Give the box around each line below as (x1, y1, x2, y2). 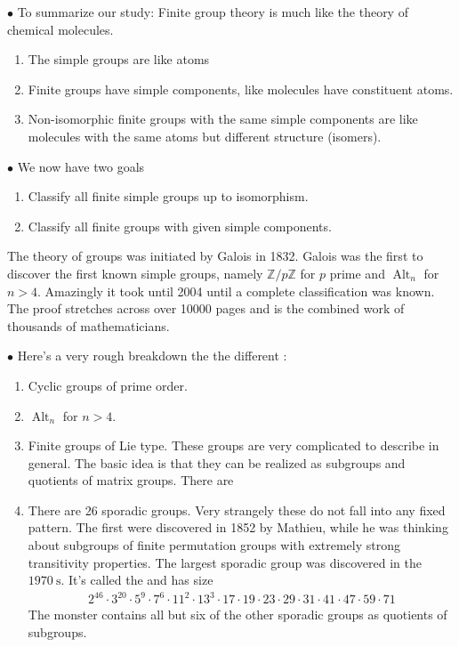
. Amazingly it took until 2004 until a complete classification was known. (37, 281, 435, 300)
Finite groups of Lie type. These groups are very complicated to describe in (28, 436, 439, 455)
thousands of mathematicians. (7, 316, 170, 335)
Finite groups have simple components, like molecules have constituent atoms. (28, 79, 454, 98)
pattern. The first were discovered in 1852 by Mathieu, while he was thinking (28, 518, 448, 537)
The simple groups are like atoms (28, 50, 210, 69)
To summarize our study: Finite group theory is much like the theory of (17, 3, 408, 20)
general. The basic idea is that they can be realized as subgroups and (28, 453, 406, 472)
